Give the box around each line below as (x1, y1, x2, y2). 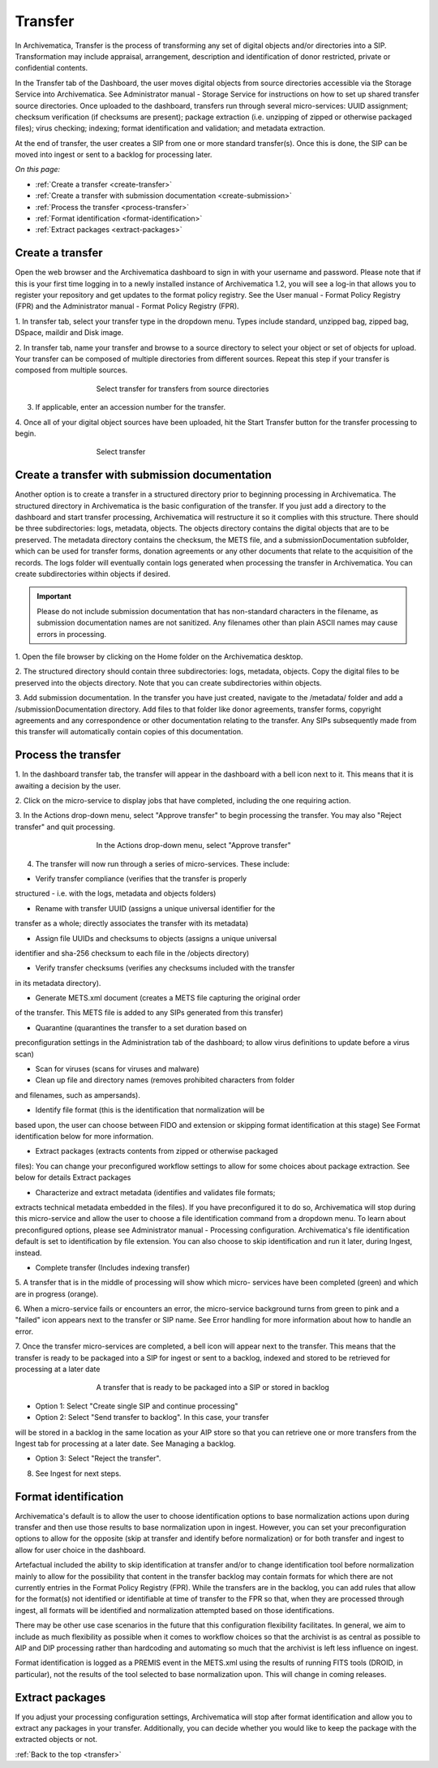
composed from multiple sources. (15, 365, 128, 375)
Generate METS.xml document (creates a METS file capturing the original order (35, 993, 301, 1003)
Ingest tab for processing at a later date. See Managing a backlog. (15, 1439, 236, 1448)
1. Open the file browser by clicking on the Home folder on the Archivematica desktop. (15, 652, 303, 661)
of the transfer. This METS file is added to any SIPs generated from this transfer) (15, 1008, 284, 1017)
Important (36, 591, 72, 601)
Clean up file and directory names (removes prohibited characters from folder (35, 1075, 295, 1085)
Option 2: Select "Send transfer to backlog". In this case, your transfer (35, 1413, 269, 1422)
